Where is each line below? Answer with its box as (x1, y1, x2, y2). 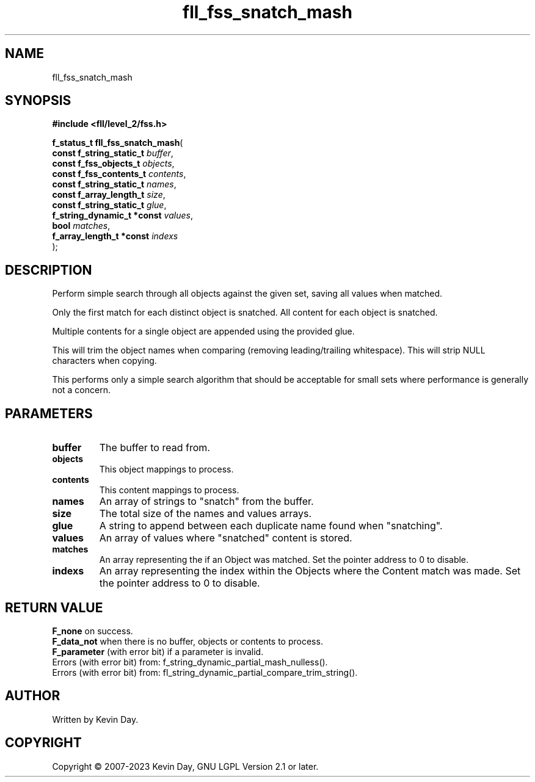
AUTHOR (5, 688, 60, 704)
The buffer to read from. (99, 441, 210, 454)
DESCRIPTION (5, 262, 92, 278)
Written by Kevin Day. (52, 714, 139, 725)
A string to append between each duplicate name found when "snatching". (99, 520, 443, 532)
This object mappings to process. (99, 464, 234, 475)
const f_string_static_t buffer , (52, 148, 173, 159)
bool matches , (52, 220, 111, 231)
